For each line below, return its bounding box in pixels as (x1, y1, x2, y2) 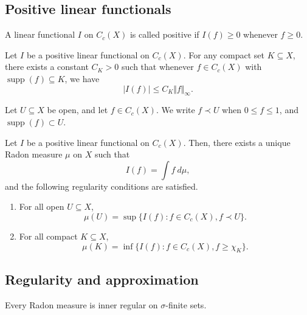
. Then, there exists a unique (183, 136, 291, 148)
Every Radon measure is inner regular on (5, 298, 158, 311)
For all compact (19, 229, 78, 242)
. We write (156, 103, 195, 116)
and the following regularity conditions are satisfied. (5, 179, 198, 192)
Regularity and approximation (5, 269, 199, 288)
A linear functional (5, 28, 75, 41)
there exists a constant (5, 60, 89, 73)
